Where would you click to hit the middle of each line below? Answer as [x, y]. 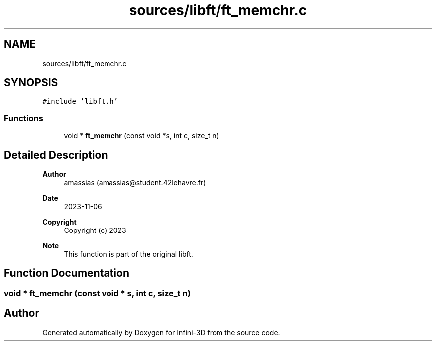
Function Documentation [67, 273]
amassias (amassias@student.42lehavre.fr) [135, 183]
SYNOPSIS [31, 83]
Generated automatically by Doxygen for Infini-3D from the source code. [161, 332]
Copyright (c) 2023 [95, 230]
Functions [24, 118]
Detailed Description [56, 155]
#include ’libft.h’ [80, 101]
